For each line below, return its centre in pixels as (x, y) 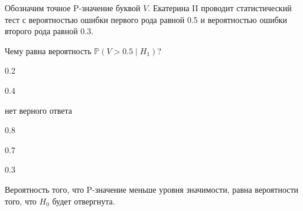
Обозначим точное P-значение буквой (73, 8)
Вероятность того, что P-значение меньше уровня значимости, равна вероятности (152, 189)
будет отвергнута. (84, 201)
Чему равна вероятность (48, 50)
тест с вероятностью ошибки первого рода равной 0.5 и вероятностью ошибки (146, 19)
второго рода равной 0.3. (49, 31)
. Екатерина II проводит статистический (220, 8)
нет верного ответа (38, 110)
